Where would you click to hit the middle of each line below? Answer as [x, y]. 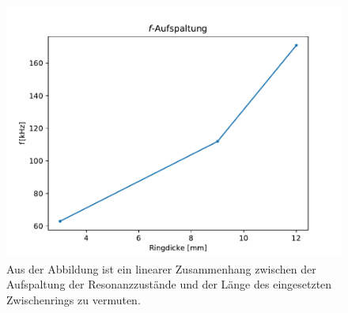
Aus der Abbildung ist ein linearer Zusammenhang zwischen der [161, 268]
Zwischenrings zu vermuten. [74, 299]
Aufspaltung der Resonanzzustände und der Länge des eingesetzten [169, 284]
